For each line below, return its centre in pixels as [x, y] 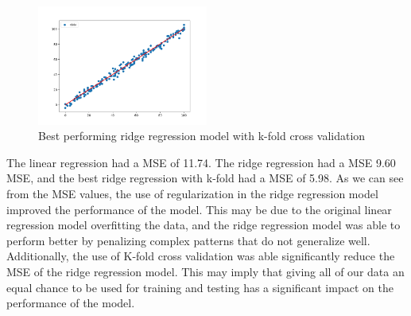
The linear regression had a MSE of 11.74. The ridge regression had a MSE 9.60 [201, 162]
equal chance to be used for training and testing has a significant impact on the [200, 287]
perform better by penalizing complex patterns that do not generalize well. [188, 240]
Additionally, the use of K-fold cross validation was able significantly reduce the [201, 256]
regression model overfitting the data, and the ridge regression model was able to [204, 225]
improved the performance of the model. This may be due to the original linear [199, 209]
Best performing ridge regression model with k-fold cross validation [202, 136]
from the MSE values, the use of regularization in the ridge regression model [192, 194]
